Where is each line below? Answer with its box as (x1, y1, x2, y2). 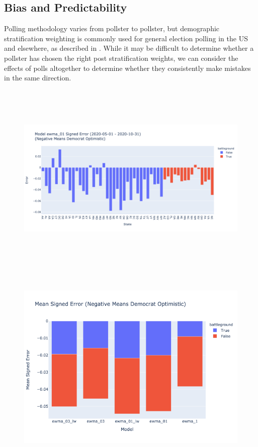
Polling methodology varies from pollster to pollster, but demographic (4, 23, 220, 34)
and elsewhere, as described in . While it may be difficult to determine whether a (4, 43, 254, 53)
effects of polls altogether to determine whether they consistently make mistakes (4, 62, 251, 73)
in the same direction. (4, 72, 71, 83)
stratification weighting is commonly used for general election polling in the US (4, 33, 248, 43)
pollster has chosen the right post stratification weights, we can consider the (4, 52, 238, 63)
